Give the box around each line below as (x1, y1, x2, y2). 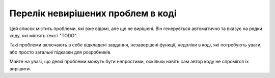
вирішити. (9, 65, 31, 71)
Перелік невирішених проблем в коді (9, 8, 177, 19)
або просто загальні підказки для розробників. (9, 49, 112, 55)
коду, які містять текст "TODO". (9, 32, 78, 38)
